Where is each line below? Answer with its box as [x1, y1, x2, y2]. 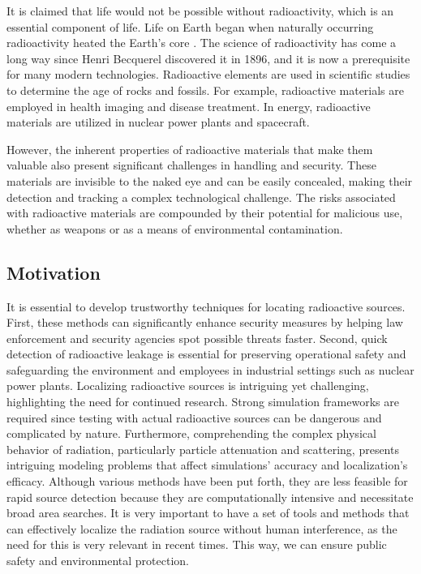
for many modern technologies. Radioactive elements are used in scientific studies [6, 66, 410, 83]
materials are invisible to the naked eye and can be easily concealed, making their [6, 172, 413, 189]
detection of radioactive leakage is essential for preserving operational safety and [6, 345, 406, 362]
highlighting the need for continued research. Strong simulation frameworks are [6, 393, 399, 410]
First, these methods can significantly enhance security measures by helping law [6, 314, 403, 331]
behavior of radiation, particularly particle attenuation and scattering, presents [6, 440, 399, 457]
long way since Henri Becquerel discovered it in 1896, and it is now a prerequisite [6, 49, 410, 66]
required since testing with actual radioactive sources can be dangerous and [6, 409, 382, 426]
